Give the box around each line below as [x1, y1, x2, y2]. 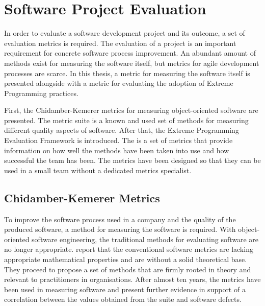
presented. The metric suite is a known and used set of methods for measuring [4, 114, 249, 125]
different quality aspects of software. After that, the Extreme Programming [4, 125, 239, 135]
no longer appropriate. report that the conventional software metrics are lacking [4, 244, 253, 254]
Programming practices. [4, 87, 78, 98]
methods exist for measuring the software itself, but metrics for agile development [4, 57, 259, 68]
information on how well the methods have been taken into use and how [4, 145, 229, 155]
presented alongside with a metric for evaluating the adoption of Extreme [4, 78, 233, 88]
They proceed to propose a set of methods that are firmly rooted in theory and [4, 264, 251, 274]
